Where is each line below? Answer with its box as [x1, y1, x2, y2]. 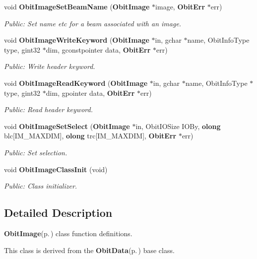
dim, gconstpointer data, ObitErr [46, 44, 151, 55]
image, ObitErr [155, 1, 205, 11]
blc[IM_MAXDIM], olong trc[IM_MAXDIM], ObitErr [4, 130, 177, 141]
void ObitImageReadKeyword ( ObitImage [4, 77, 148, 88]
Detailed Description [4, 205, 113, 220]
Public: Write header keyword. [4, 61, 95, 71]
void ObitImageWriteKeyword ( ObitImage [4, 35, 149, 45]
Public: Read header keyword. [4, 104, 93, 115]
